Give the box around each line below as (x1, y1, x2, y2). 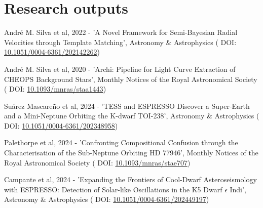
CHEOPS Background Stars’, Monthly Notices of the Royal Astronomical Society (4, 73, 257, 84)
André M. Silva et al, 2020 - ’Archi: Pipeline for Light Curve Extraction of (4, 63, 236, 74)
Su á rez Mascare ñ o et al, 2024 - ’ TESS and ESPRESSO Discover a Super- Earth (4, 100, 250, 111)
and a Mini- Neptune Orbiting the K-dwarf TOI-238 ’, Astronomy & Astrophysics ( (4, 110, 259, 121)
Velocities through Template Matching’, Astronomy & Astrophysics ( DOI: (4, 36, 237, 47)
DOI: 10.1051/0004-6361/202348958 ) (4, 120, 118, 131)
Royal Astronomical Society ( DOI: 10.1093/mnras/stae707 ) (4, 157, 191, 168)
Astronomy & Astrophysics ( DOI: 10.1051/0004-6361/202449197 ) (4, 194, 209, 204)
